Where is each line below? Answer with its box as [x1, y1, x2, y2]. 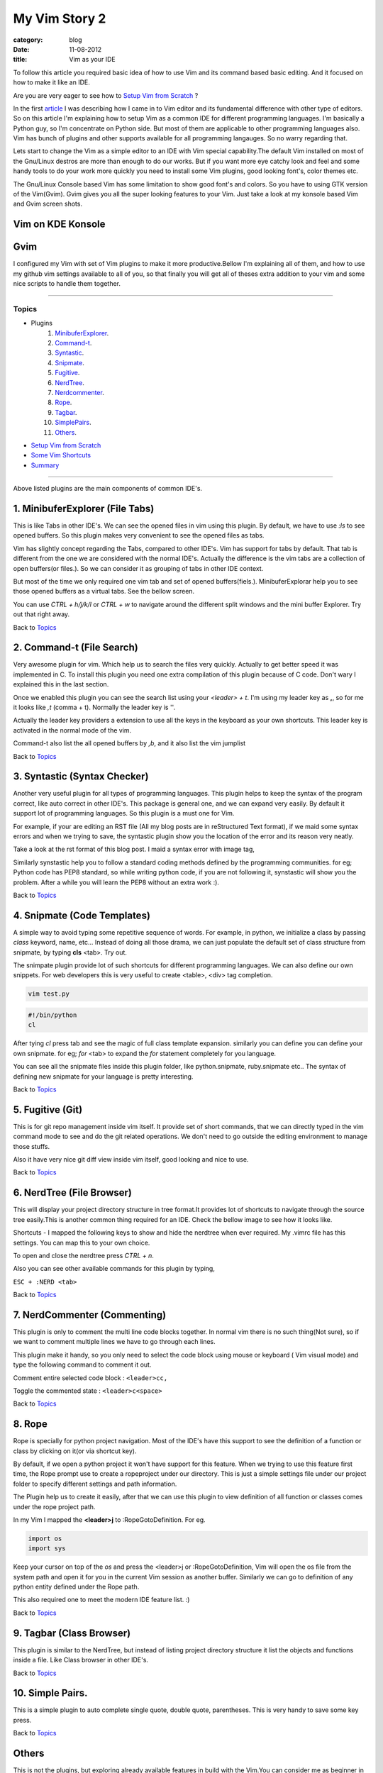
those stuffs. [13, 1142, 50, 1150]
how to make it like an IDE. [13, 78, 90, 87]
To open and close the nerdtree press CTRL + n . [13, 1251, 154, 1260]
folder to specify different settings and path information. [13, 1479, 177, 1488]
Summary [30, 461, 60, 469]
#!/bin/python [28, 1011, 77, 1019]
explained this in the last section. [13, 680, 109, 689]
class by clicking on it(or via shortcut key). [13, 1447, 137, 1455]
